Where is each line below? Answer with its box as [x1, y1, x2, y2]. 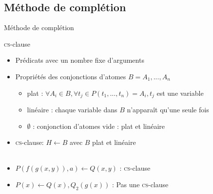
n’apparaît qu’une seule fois [127, 105, 209, 115]
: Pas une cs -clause [112, 179, 169, 189]
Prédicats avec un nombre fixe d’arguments [15, 55, 144, 65]
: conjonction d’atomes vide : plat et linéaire [33, 121, 165, 131]
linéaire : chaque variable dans [27, 105, 117, 115]
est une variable [156, 88, 204, 98]
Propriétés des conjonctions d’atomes [15, 71, 126, 81]
